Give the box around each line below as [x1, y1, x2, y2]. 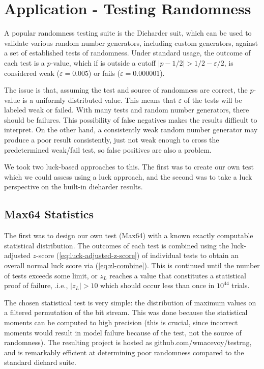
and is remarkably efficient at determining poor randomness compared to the [4, 347, 244, 357]
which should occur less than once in [100, 280, 215, 291]
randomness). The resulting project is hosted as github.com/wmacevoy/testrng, [4, 337, 252, 348]
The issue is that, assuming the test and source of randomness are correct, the [4, 84, 248, 95]
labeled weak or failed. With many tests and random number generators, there [4, 104, 249, 115]
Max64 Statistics [4, 206, 94, 222]
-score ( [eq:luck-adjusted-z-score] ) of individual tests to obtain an [36, 250, 239, 261]
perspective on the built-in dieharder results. [4, 181, 143, 192]
